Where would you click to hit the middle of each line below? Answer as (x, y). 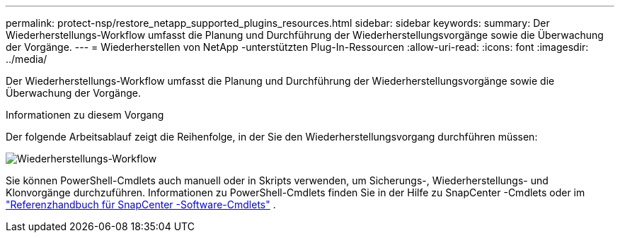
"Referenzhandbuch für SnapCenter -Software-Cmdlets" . (141, 204)
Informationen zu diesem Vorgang (85, 115)
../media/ (27, 59)
